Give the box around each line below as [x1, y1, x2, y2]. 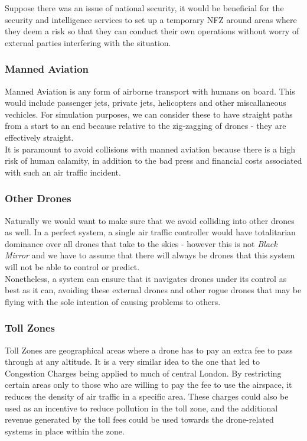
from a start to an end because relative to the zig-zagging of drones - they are [5, 119, 286, 132]
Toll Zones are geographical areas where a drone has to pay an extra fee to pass [5, 343, 293, 356]
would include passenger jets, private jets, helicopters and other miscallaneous [5, 96, 286, 109]
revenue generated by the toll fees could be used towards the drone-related [5, 413, 274, 426]
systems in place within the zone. [5, 424, 125, 437]
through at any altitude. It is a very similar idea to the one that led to [5, 355, 260, 368]
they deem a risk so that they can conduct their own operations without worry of [5, 25, 299, 37]
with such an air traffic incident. [5, 166, 121, 178]
